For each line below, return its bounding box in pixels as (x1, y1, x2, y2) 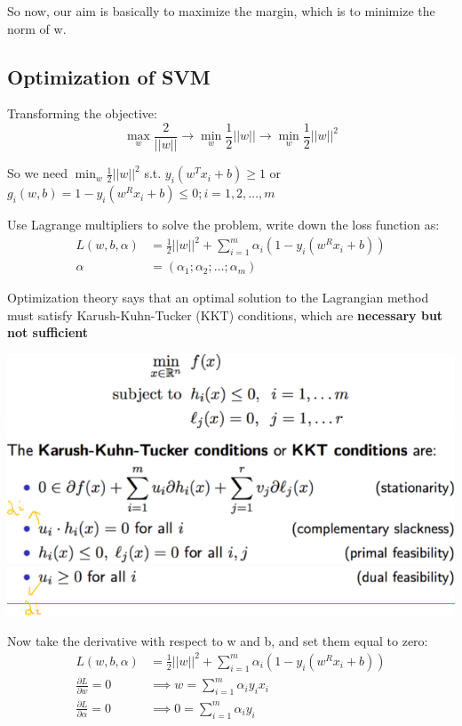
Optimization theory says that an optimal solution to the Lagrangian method (7, 288, 429, 307)
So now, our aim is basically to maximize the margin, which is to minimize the (7, 2, 435, 20)
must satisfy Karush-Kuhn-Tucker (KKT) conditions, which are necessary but (7, 305, 443, 324)
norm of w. (7, 19, 67, 37)
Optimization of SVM (7, 62, 211, 90)
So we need (7, 164, 68, 182)
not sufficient (7, 323, 89, 342)
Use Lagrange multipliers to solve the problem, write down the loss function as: (7, 215, 440, 234)
